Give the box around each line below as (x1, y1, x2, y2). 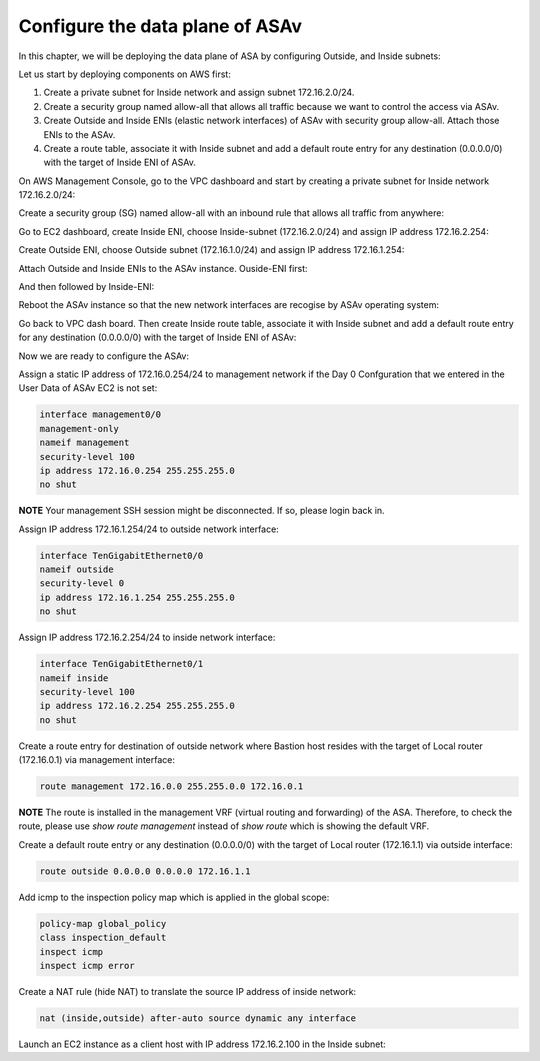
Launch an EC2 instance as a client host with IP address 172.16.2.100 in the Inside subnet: (18, 1038, 387, 1050)
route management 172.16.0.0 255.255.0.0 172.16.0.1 (39, 781, 304, 792)
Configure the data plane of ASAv (18, 15, 303, 37)
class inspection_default (39, 932, 167, 944)
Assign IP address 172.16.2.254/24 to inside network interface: (18, 631, 276, 644)
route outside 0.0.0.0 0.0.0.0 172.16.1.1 (39, 865, 251, 877)
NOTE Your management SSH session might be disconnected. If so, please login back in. (18, 505, 385, 517)
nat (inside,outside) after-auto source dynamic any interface (39, 1012, 357, 1024)
